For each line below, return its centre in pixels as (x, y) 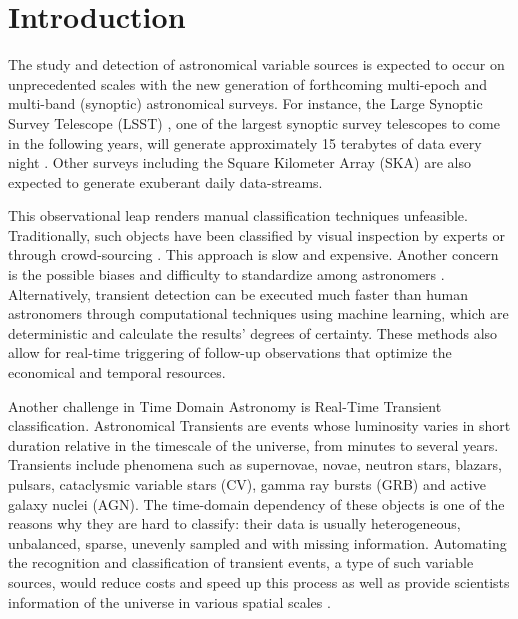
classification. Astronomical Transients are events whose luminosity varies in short (259, 425)
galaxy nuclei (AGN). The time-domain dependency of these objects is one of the (256, 503)
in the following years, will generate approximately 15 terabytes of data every (245, 142)
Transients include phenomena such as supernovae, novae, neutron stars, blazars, (255, 464)
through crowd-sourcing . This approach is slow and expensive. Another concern (253, 254)
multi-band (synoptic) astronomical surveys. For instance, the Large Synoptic (245, 103)
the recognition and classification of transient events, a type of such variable (241, 562)
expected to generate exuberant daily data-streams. (165, 181)
